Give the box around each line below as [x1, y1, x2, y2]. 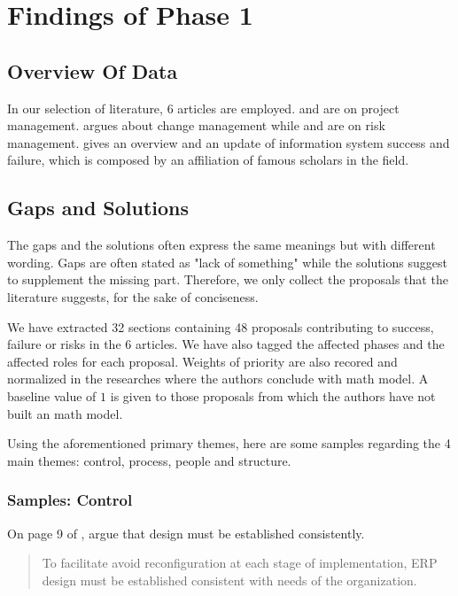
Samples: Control [7, 489, 133, 511]
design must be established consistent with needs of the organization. [42, 570, 417, 589]
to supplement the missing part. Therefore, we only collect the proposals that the [7, 270, 448, 289]
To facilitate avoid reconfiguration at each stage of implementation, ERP [42, 553, 438, 572]
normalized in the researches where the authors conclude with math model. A [7, 369, 429, 388]
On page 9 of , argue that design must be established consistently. [7, 523, 365, 542]
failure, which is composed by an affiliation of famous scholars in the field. [7, 151, 409, 169]
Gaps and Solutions [7, 194, 190, 221]
